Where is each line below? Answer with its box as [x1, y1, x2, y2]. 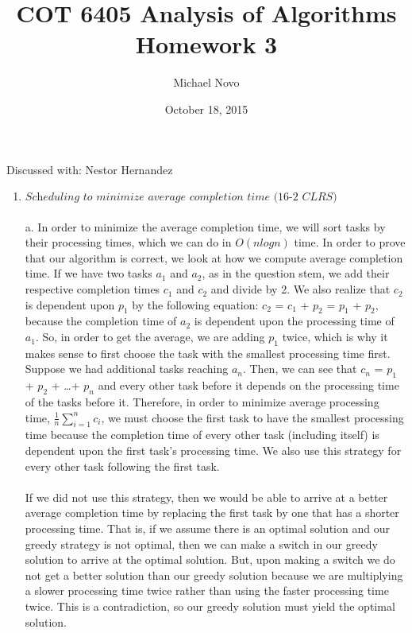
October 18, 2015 [164, 100, 248, 117]
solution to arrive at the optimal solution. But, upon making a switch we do [25, 551, 395, 568]
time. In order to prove [294, 234, 406, 250]
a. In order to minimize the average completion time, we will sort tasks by [25, 218, 386, 235]
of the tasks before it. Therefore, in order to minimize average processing [25, 394, 379, 410]
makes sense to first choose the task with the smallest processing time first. [25, 344, 391, 361]
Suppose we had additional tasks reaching [25, 360, 229, 377]
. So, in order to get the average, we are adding [35, 328, 265, 345]
